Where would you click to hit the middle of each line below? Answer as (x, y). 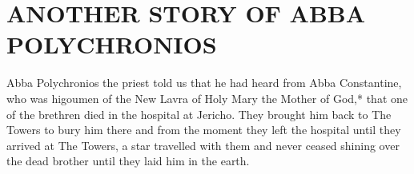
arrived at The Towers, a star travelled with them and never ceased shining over (203, 145)
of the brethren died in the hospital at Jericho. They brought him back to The (199, 114)
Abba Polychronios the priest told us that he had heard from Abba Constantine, (204, 83)
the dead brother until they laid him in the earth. (128, 161)
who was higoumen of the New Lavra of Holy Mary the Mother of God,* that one (207, 98)
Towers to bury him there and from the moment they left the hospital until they (204, 130)
